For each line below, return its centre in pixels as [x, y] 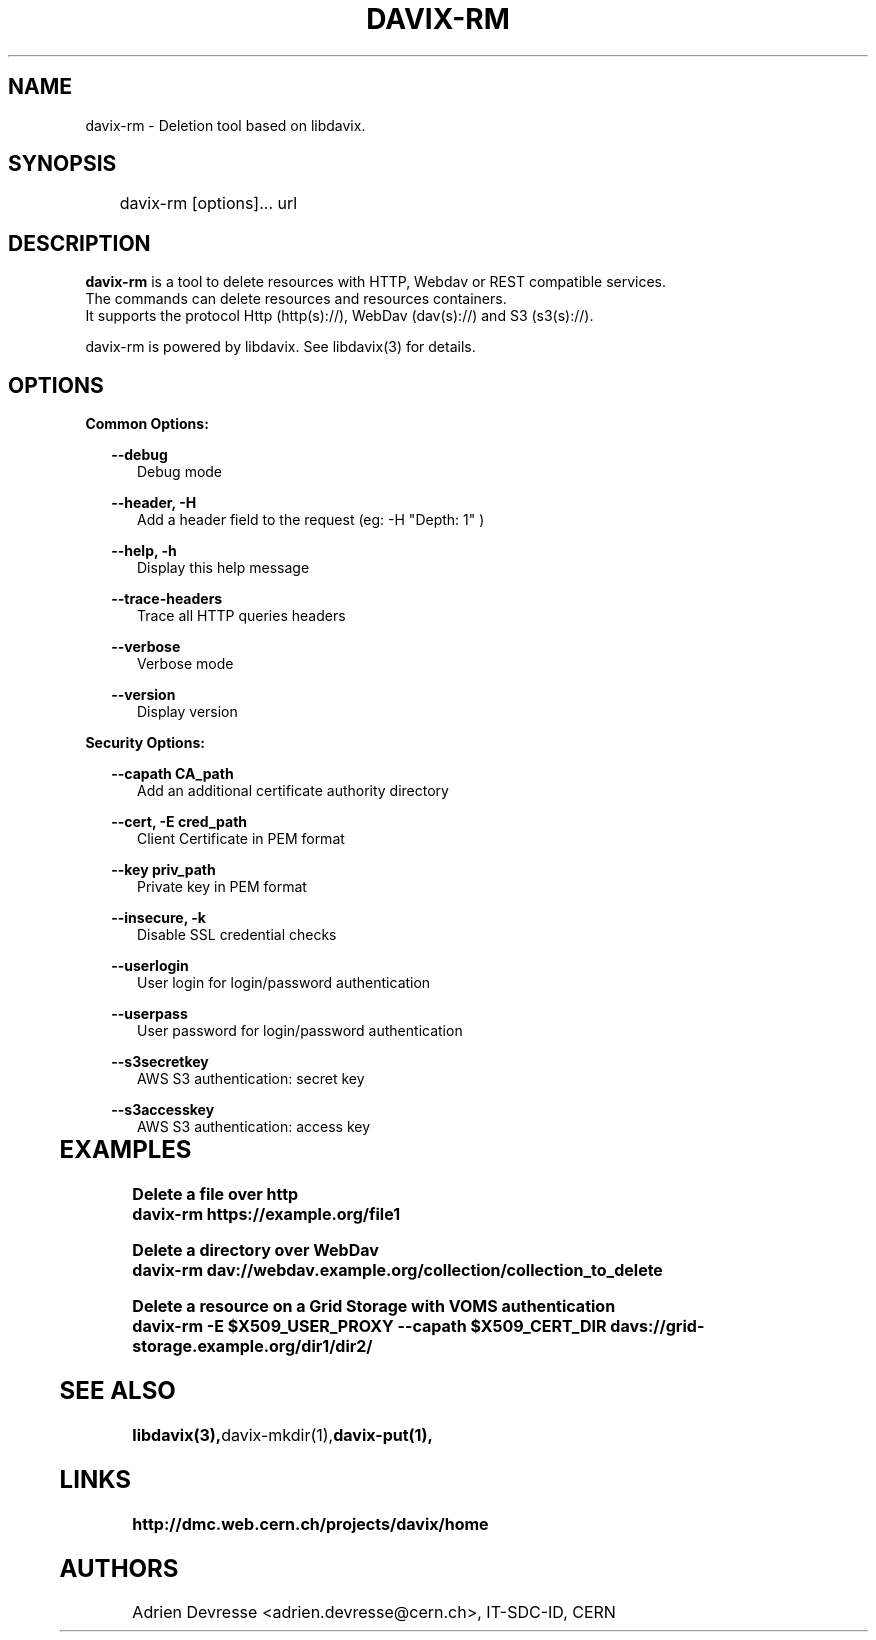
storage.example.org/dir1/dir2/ [252, 1346]
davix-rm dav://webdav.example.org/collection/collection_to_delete [397, 1270]
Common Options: [147, 424]
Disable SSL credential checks [237, 935]
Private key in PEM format [222, 887]
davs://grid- [657, 1326]
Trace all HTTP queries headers [241, 616]
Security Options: [145, 743]
